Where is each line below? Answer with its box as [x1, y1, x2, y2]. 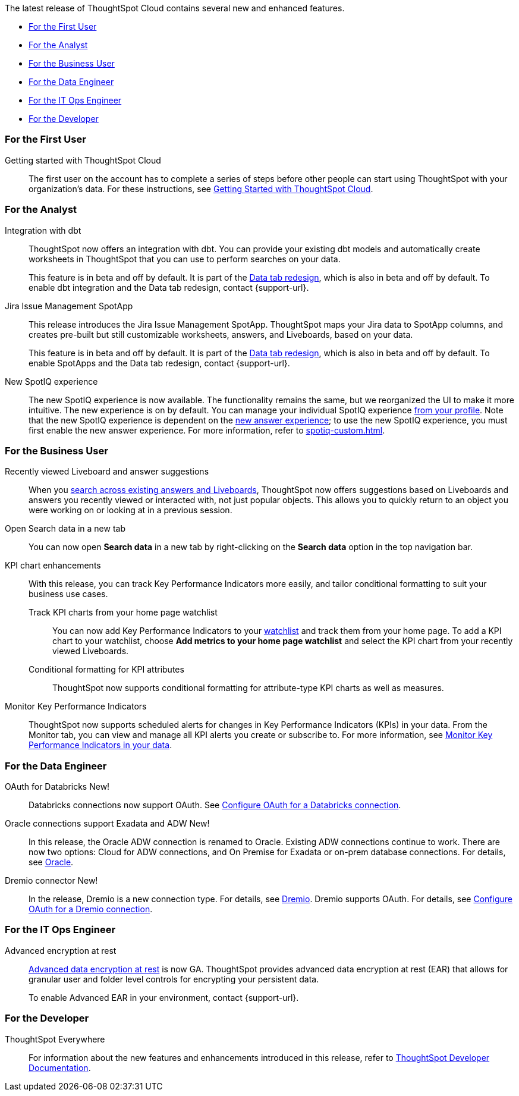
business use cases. [29, 589, 108, 599]
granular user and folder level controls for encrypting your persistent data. [29, 973, 319, 984]
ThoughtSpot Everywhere [5, 1034, 105, 1044]
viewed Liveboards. [52, 646, 129, 657]
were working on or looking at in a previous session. [29, 505, 232, 516]
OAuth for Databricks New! [5, 781, 110, 792]
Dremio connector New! [5, 875, 98, 885]
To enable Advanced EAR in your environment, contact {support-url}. [29, 992, 299, 1003]
